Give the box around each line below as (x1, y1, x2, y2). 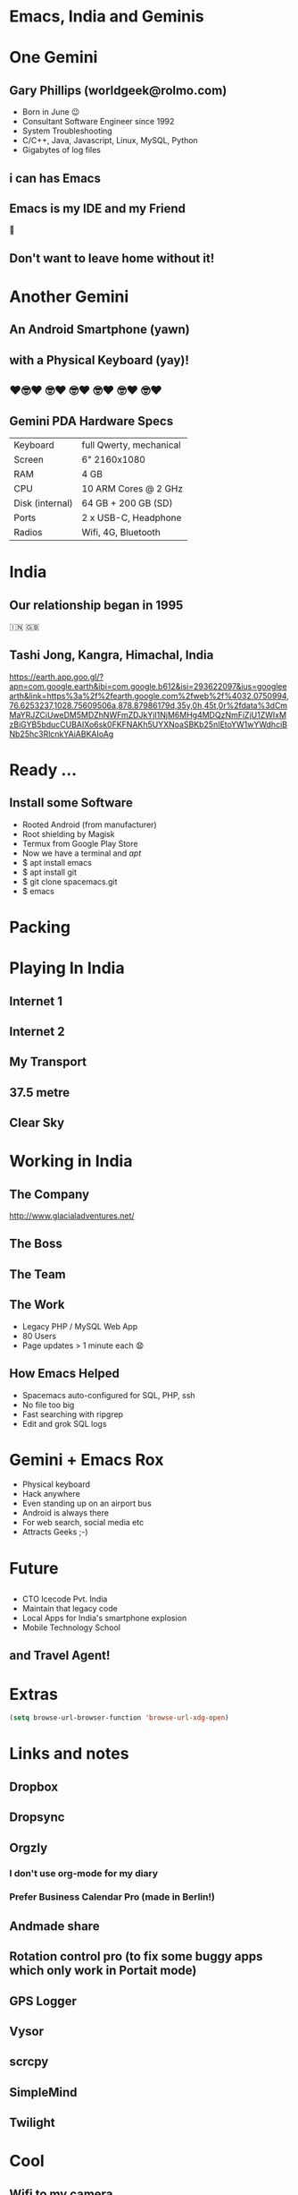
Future (9, 1558, 60, 1578)
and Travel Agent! (9, 1648, 111, 1663)
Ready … (9, 759, 78, 780)
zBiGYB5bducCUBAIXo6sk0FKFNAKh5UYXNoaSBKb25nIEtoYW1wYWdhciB (9, 719, 288, 730)
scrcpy (9, 2054, 49, 2070)
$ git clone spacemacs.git (21, 875, 118, 887)
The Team (9, 1267, 67, 1282)
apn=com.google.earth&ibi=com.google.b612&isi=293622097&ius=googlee (9, 680, 287, 691)
